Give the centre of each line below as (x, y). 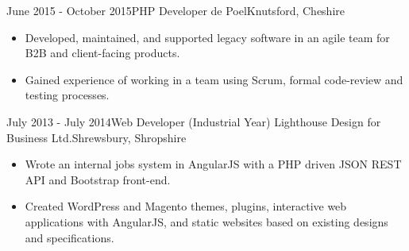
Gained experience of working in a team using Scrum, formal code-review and (214, 79)
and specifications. (69, 237)
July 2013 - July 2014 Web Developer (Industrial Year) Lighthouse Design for (194, 121)
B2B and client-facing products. (102, 53)
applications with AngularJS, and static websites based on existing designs (206, 221)
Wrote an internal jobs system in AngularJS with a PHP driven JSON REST (213, 164)
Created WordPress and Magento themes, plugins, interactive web (186, 206)
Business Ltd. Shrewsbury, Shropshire (96, 137)
